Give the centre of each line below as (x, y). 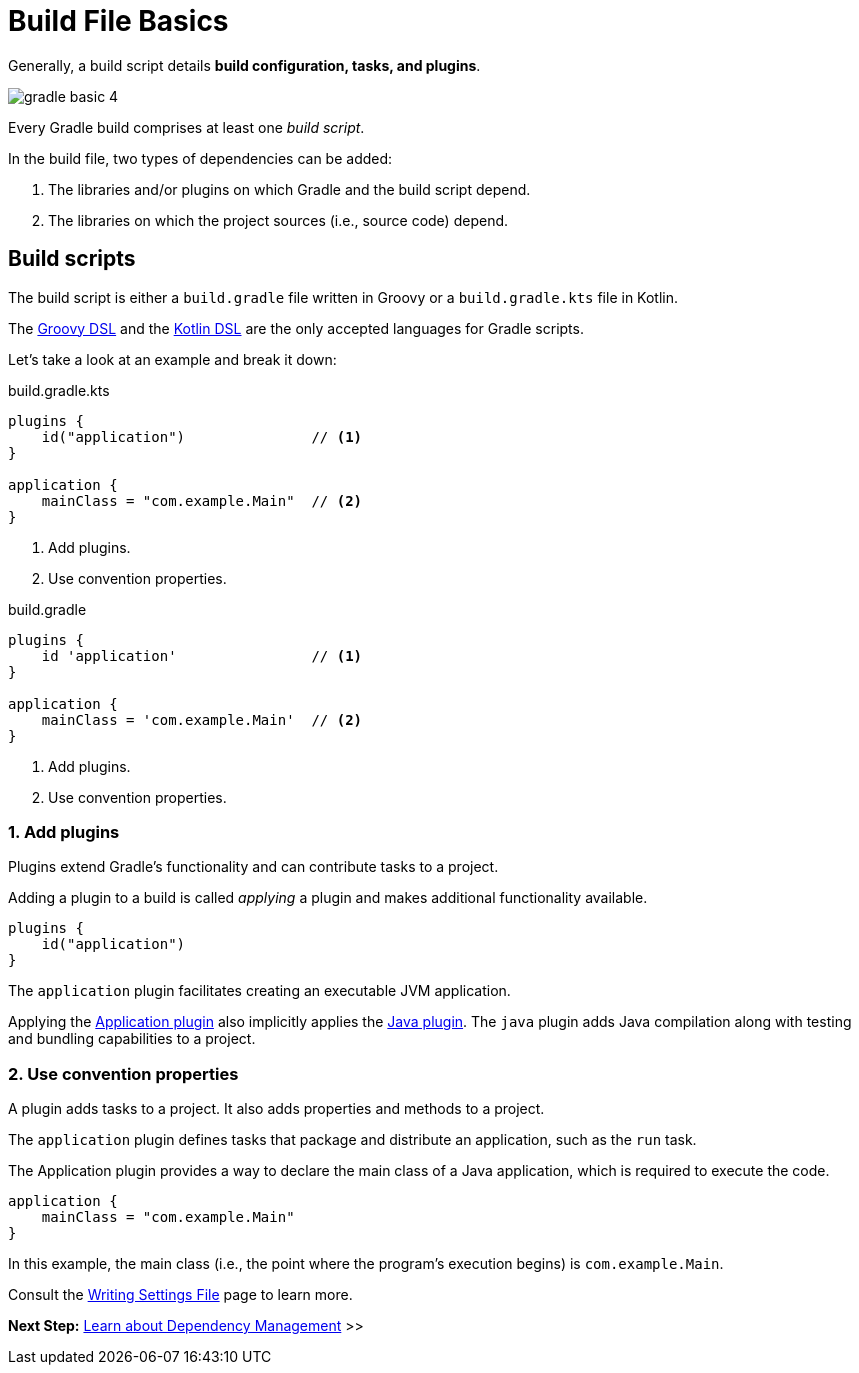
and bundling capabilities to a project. (132, 1039)
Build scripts (72, 259)
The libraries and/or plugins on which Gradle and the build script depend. (289, 189)
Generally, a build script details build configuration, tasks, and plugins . (244, 65)
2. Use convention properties (123, 1073)
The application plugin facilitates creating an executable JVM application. (259, 991)
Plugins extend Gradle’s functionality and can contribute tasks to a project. (253, 867)
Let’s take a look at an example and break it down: (172, 359)
